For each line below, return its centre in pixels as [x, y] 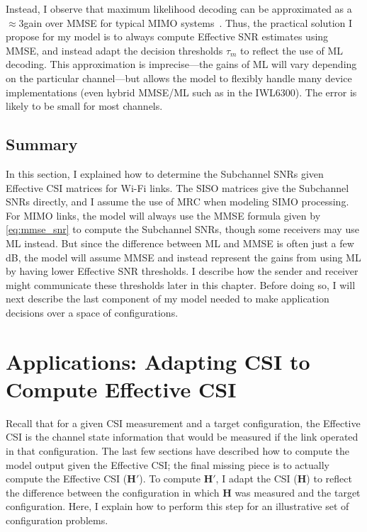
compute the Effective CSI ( [67, 479]
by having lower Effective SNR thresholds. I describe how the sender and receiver [182, 271]
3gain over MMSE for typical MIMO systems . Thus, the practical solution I [186, 22]
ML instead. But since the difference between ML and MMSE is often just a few [180, 243]
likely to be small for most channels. [84, 106]
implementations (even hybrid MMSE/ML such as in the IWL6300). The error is [181, 92]
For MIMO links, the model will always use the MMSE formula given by [163, 215]
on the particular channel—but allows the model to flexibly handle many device [179, 78]
